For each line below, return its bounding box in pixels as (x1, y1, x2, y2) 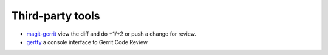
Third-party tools (11, 9, 100, 22)
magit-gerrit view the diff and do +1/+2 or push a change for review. (26, 30, 197, 37)
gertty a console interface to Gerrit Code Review (26, 38, 148, 45)
